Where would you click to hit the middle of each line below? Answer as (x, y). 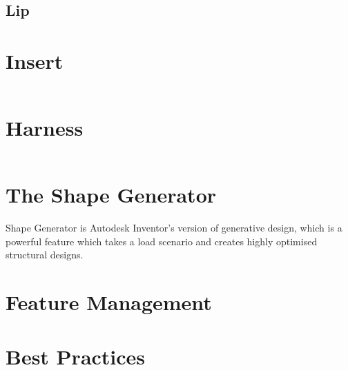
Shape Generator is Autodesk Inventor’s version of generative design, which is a (174, 228)
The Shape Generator (111, 195)
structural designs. (45, 255)
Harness (45, 128)
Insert (35, 60)
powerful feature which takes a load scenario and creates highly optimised (162, 241)
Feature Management (109, 302)
